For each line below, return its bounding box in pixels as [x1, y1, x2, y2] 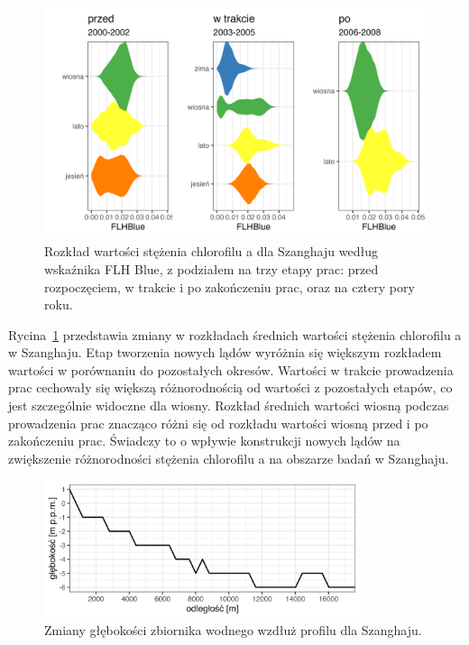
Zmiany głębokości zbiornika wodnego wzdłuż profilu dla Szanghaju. [44, 621, 422, 640]
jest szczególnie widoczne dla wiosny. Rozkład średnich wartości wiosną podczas [8, 396, 449, 415]
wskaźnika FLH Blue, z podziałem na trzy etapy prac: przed [44, 259, 379, 278]
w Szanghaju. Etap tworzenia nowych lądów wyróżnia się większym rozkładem [8, 343, 442, 362]
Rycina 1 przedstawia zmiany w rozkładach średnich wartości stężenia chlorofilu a [8, 325, 462, 344]
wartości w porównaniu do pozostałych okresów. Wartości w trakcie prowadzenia [8, 360, 454, 379]
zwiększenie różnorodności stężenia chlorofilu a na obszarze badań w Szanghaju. [8, 448, 449, 467]
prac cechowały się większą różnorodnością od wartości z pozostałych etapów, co [8, 378, 453, 397]
